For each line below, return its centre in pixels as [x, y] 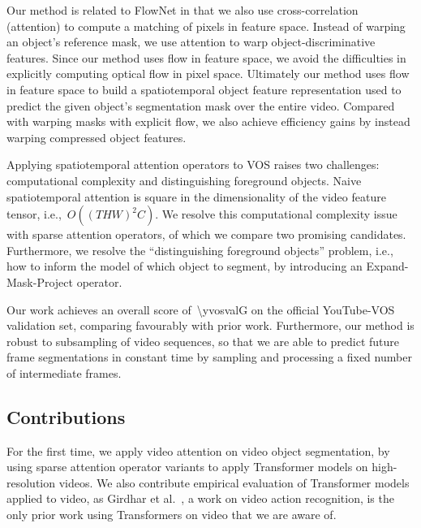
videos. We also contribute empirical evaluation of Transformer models [234, 482]
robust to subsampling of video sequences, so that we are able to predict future [203, 341]
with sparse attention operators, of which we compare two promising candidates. [206, 234]
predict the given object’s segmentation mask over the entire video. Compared [201, 105]
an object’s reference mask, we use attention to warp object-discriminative [191, 42]
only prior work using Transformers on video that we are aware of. [172, 515]
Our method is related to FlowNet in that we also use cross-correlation [183, 10]
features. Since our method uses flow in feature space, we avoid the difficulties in [206, 57]
